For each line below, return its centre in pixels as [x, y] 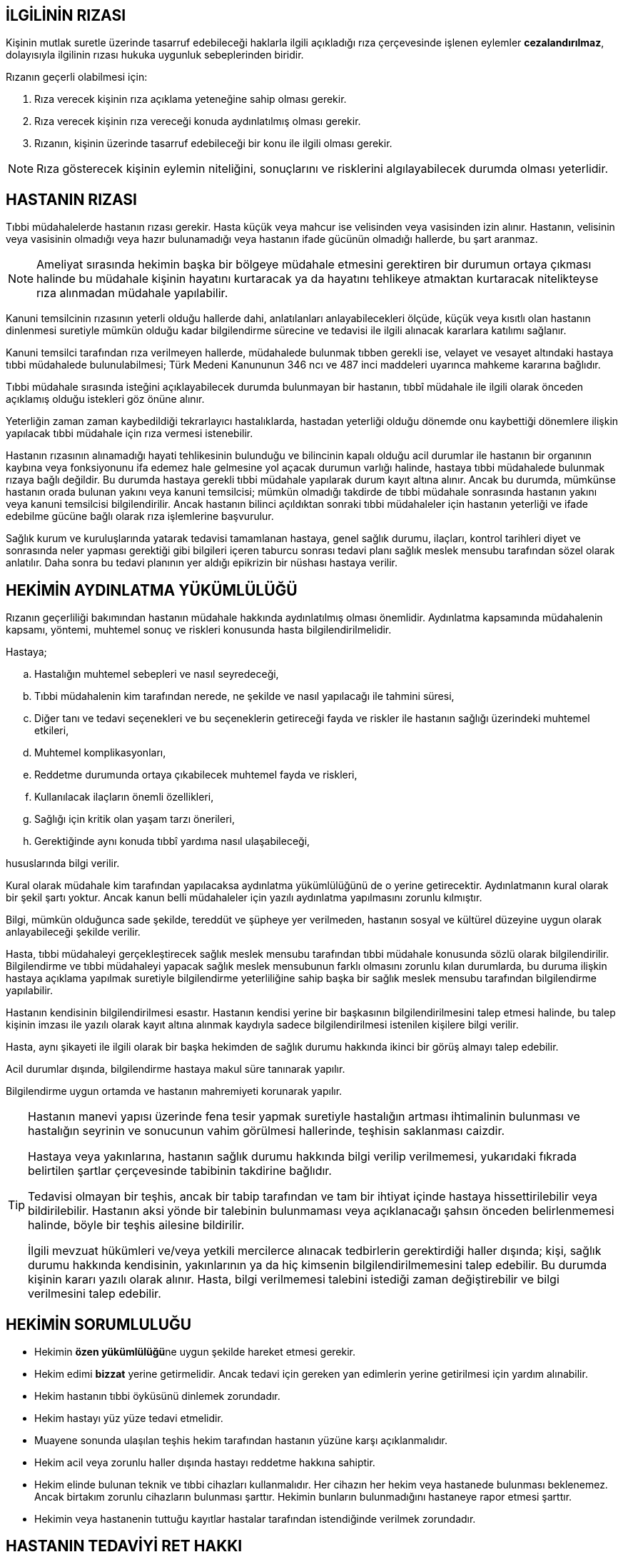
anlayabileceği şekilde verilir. [73, 932]
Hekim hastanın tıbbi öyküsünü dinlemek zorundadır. [157, 1396]
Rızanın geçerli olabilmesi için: [77, 77]
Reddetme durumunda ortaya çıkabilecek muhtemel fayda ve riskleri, [196, 775]
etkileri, [52, 731]
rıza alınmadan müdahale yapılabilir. [132, 293]
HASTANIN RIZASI [71, 199]
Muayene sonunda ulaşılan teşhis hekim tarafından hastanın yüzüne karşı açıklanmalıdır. [241, 1440]
